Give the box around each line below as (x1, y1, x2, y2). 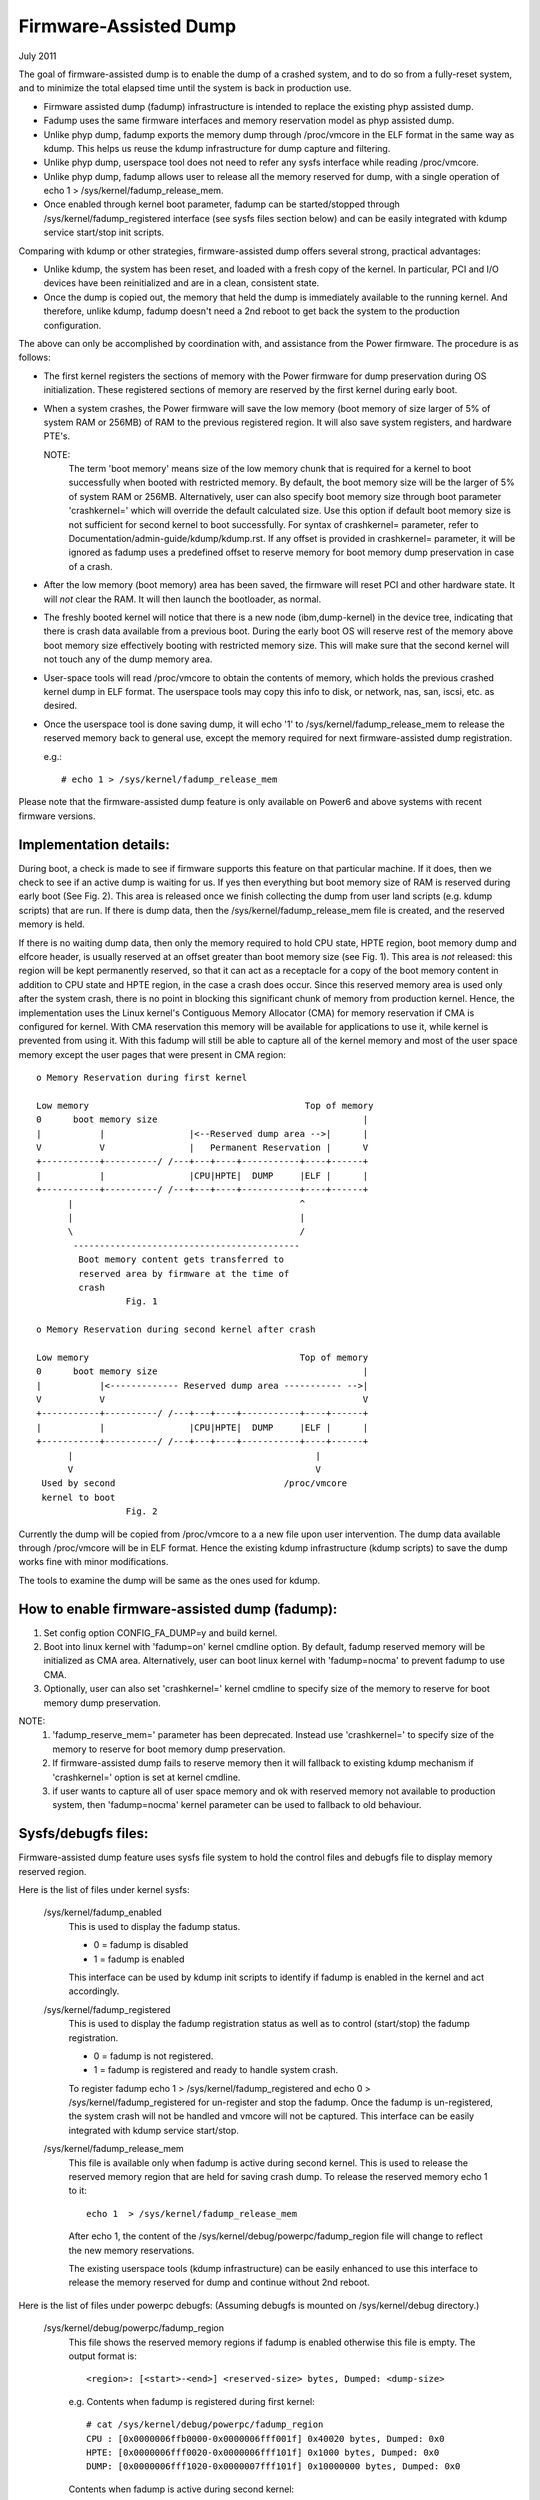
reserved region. (18, 1865, 87, 1877)
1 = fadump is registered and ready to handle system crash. (93, 2064, 339, 2076)
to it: (68, 2185, 87, 2197)
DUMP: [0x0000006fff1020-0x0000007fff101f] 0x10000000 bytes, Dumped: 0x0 (86, 2461, 461, 2472)
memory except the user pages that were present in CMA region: (18, 1048, 287, 1060)
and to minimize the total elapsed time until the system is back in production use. (18, 82, 352, 94)
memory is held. (18, 918, 85, 930)
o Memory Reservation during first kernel (36, 1072, 248, 1084)
